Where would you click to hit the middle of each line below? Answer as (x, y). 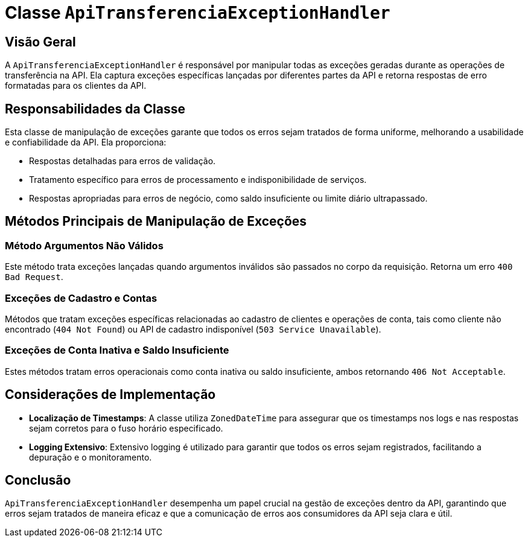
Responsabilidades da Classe (95, 109)
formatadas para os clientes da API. (76, 86)
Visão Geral (40, 42)
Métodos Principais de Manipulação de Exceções (156, 222)
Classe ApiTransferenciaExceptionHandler (198, 13)
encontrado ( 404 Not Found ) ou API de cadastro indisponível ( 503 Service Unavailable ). (193, 329)
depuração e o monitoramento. (91, 457)
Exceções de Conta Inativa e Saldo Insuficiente (117, 350)
